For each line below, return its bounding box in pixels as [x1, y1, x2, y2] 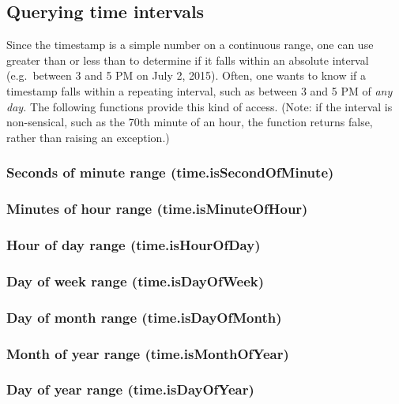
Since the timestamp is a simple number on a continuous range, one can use [6, 36, 374, 53]
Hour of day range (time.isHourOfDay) [6, 234, 261, 254]
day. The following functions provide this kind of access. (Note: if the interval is [6, 98, 393, 114]
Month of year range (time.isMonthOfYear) [6, 343, 289, 363]
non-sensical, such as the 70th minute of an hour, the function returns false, [6, 114, 373, 130]
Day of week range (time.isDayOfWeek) [6, 271, 265, 290]
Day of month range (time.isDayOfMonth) [6, 307, 282, 327]
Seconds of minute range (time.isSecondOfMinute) [6, 163, 334, 182]
